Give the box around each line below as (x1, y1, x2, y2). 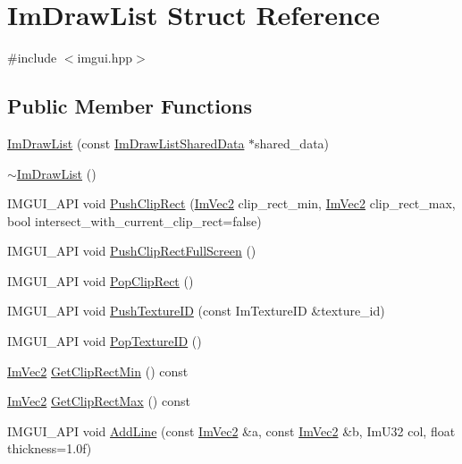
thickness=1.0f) (7, 439, 92, 458)
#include (7, 48, 57, 67)
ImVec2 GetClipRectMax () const (7, 392, 190, 410)
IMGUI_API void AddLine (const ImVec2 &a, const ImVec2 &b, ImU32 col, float (7, 421, 456, 440)
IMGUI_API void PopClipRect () (7, 271, 194, 290)
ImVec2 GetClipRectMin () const (7, 361, 189, 380)
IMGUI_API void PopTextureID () (7, 332, 202, 350)
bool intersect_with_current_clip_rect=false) (7, 211, 262, 230)
